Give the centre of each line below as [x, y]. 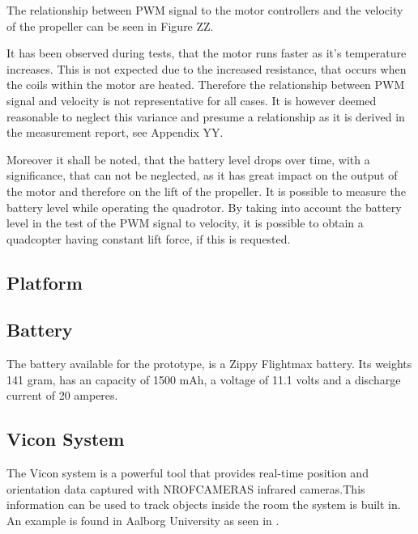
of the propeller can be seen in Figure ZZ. [110, 25]
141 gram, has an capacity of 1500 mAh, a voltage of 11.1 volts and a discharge [204, 379]
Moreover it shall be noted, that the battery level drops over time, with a [188, 159]
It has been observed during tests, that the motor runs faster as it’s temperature [207, 53]
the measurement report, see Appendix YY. [115, 132]
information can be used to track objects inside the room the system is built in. [204, 504]
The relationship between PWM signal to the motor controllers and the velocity [205, 10]
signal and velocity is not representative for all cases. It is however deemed [192, 100]
